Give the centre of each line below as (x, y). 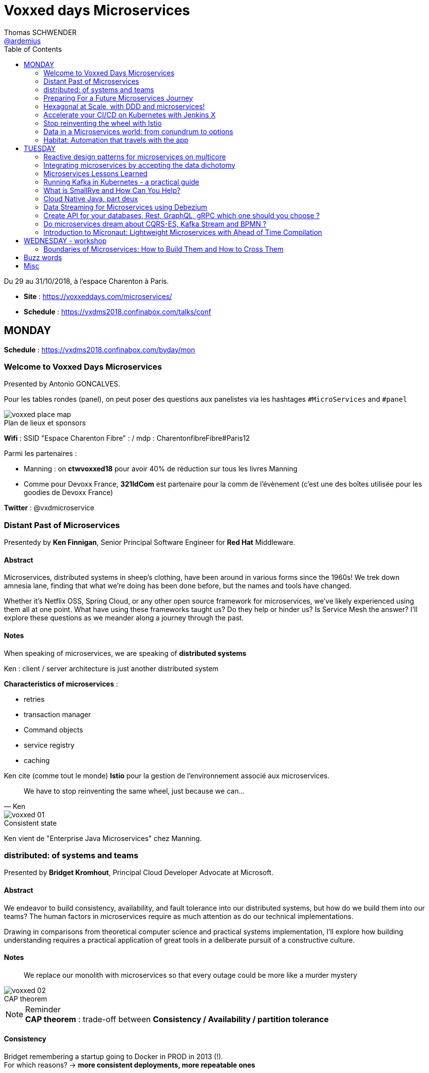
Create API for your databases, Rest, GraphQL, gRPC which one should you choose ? (182, 215)
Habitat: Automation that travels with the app (116, 140)
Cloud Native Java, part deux (91, 198)
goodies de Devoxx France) (68, 493)
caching (37, 760)
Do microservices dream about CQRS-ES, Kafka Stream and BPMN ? (155, 224)
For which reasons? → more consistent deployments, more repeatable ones (130, 1065)
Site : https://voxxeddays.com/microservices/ (98, 296)
